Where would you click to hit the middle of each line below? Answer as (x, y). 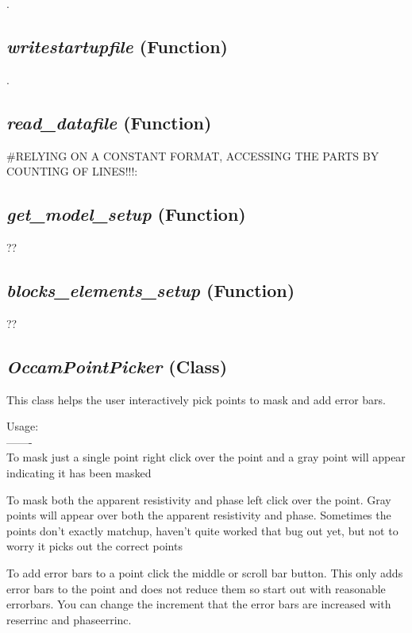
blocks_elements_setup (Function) (151, 289)
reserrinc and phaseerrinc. (69, 619)
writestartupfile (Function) (117, 46)
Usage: (23, 426)
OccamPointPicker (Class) (117, 366)
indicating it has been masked (79, 472)
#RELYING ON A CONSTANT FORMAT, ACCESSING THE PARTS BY (193, 155)
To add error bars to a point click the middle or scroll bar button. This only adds (205, 572)
